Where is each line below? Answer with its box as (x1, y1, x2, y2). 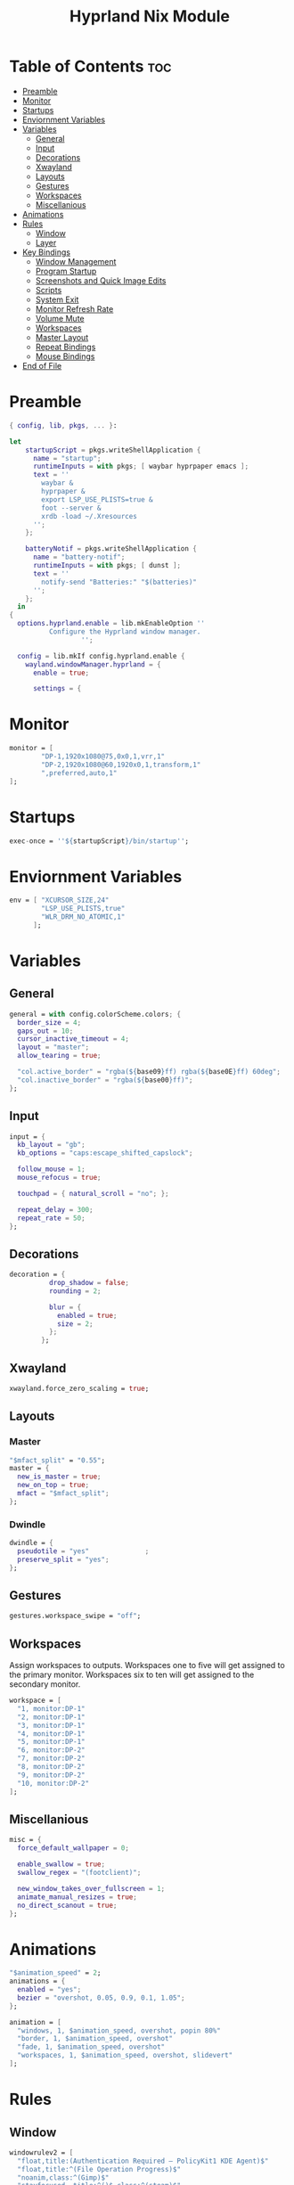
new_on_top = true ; (17, 1481, 90, 1490)
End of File (21, 360, 62, 371)
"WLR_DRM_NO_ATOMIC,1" (41, 912, 126, 921)
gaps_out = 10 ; (17, 1027, 74, 1035)
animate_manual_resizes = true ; (17, 1892, 138, 1902)
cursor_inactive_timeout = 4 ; (17, 1035, 129, 1043)
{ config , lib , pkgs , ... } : (9, 421, 118, 430)
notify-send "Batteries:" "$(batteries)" (41, 577, 198, 586)
